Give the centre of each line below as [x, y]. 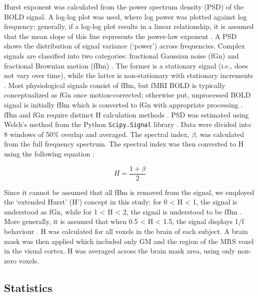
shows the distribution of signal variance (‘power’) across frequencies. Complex [124, 46]
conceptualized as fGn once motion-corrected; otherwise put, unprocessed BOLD [127, 95]
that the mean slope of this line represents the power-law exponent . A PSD [120, 36]
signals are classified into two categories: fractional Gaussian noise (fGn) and [121, 55]
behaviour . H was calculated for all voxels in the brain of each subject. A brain [126, 231]
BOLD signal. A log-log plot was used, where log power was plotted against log [125, 16]
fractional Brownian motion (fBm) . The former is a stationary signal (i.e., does [126, 65]
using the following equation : [49, 153]
